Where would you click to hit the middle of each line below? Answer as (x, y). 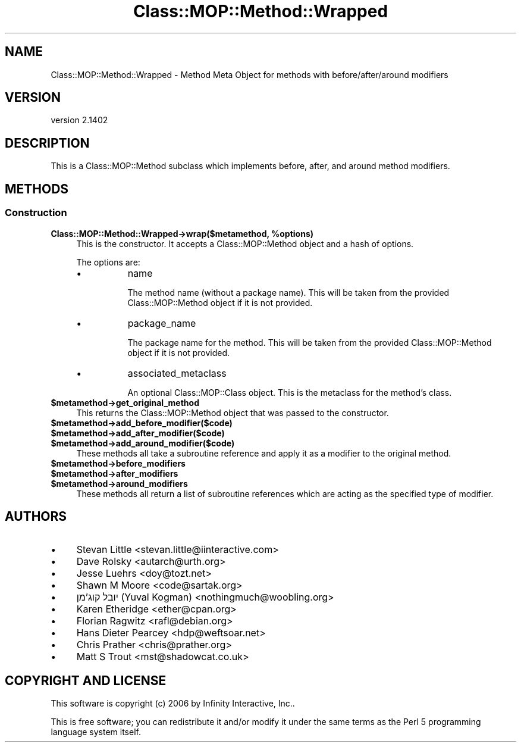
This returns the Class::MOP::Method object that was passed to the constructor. (233, 412)
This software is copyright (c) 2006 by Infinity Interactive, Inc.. (173, 704)
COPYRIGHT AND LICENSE (86, 680)
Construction (36, 213)
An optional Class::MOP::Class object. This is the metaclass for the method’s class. (290, 392)
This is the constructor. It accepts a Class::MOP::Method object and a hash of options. (245, 243)
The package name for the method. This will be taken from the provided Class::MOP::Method (310, 342)
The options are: (108, 262)
